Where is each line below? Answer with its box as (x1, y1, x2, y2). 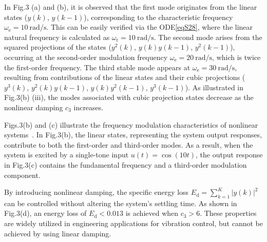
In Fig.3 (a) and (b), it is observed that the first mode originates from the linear (4, 2, 257, 12)
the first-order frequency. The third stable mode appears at (4, 62, 190, 72)
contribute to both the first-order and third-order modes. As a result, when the (4, 139, 253, 150)
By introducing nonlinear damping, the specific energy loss (4, 187, 189, 197)
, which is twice (212, 51, 261, 62)
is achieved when (125, 208, 179, 218)
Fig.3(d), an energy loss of (4, 208, 87, 218)
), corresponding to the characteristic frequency (84, 11, 233, 22)
